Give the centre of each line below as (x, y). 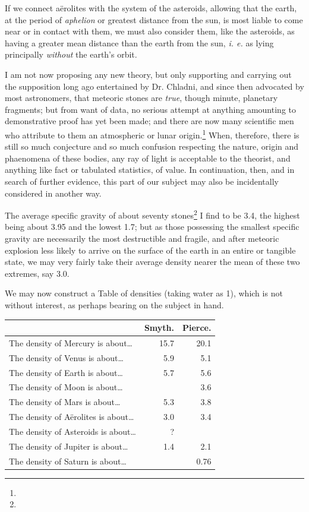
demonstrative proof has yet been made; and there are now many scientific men (149, 121)
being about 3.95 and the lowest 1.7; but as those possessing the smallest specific (152, 227)
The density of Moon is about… (66, 387)
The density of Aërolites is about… (72, 417)
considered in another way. (53, 193)
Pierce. (197, 328)
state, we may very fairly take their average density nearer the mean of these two (152, 262)
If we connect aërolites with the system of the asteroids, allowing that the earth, (151, 8)
